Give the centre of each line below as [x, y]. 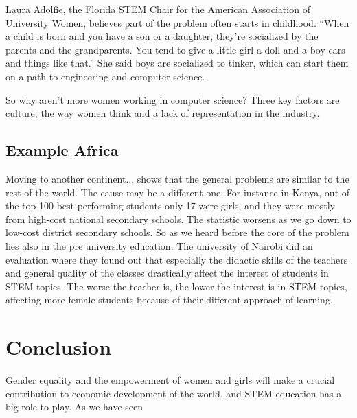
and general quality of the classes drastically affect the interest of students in [167, 273]
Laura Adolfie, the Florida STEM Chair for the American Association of [158, 9]
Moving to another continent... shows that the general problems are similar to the [177, 178]
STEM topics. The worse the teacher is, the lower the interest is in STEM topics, [176, 286]
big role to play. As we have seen [74, 407]
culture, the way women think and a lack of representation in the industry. [163, 113]
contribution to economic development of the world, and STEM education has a [174, 393]
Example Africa [62, 150]
